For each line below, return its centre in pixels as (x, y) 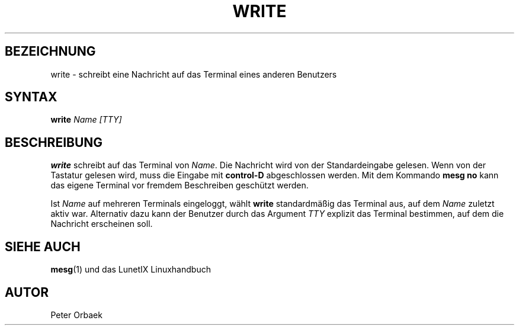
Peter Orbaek (76, 315)
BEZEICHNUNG (50, 52)
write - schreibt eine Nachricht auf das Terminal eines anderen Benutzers (194, 74)
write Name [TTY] (86, 120)
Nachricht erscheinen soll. (102, 224)
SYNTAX (31, 97)
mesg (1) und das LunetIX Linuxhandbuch (131, 270)
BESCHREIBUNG (54, 142)
